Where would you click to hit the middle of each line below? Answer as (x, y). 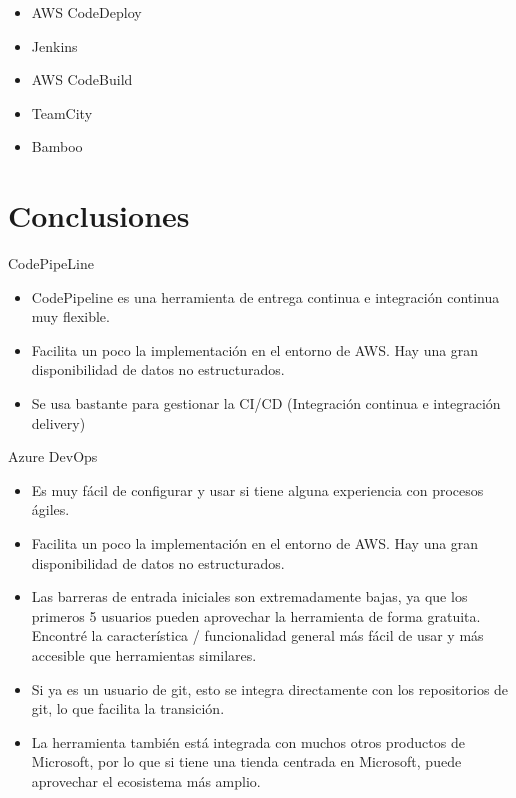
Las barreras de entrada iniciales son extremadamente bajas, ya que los (249, 596)
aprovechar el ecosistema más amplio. (146, 780)
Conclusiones (99, 215)
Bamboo (57, 146)
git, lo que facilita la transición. (128, 708)
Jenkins (54, 45)
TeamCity (62, 112)
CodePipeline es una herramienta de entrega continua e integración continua (265, 296)
